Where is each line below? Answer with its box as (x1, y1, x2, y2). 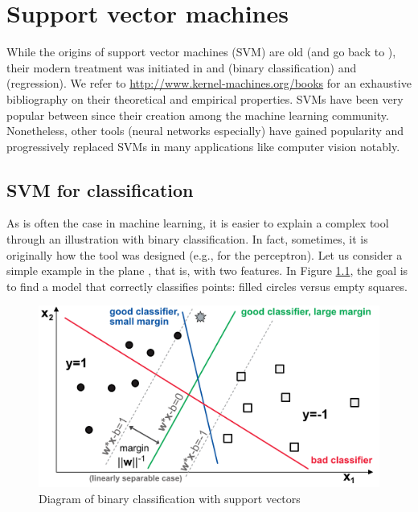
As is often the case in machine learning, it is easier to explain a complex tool (6, 215, 389, 231)
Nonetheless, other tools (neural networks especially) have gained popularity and (6, 122, 404, 139)
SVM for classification (6, 177, 194, 202)
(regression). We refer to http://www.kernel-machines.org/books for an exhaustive (6, 75, 412, 92)
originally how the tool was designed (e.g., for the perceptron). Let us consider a (6, 246, 403, 263)
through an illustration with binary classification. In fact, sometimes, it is (6, 231, 368, 248)
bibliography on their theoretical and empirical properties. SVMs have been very (6, 90, 404, 107)
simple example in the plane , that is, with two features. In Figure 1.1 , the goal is (6, 262, 408, 279)
